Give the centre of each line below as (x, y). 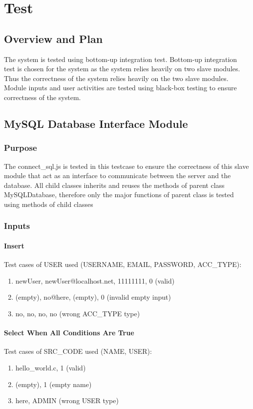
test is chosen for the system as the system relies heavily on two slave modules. (122, 69)
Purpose (21, 148)
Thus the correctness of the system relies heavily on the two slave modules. (116, 78)
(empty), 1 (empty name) (53, 384)
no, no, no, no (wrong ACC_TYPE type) (78, 313)
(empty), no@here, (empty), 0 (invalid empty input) (93, 297)
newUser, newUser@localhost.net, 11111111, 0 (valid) (95, 280)
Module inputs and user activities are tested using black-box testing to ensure (120, 88)
